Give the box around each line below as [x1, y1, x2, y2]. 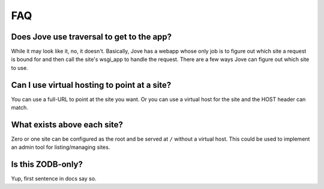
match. [11, 104, 28, 111]
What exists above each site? [11, 120, 123, 130]
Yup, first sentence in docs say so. [11, 175, 97, 182]
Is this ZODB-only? [11, 159, 83, 170]
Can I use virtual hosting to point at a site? [11, 80, 172, 90]
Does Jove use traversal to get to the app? [11, 32, 172, 42]
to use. [11, 64, 28, 71]
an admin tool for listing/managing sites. [11, 144, 110, 151]
